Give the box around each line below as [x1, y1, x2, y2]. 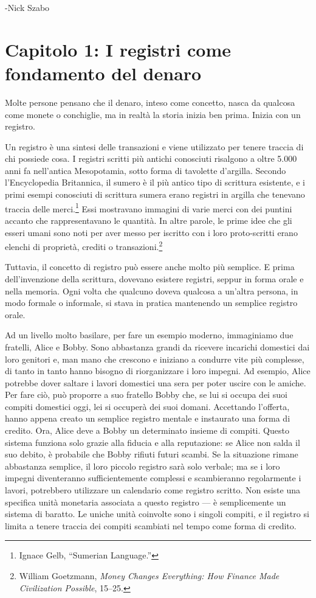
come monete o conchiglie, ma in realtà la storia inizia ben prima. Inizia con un [5, 108, 301, 120]
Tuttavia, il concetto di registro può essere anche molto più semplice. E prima [5, 260, 295, 273]
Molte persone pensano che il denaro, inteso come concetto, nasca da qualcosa [5, 96, 295, 108]
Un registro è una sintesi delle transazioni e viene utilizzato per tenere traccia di [5, 140, 304, 153]
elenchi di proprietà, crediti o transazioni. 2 [5, 238, 163, 252]
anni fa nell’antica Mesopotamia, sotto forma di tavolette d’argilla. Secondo [5, 164, 286, 176]
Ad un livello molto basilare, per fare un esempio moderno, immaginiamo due [5, 329, 294, 341]
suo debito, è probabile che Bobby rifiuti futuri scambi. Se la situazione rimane [5, 448, 298, 461]
